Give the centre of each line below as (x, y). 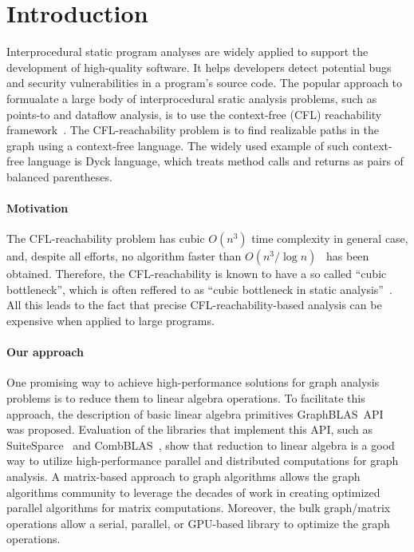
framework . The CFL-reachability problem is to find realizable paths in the (193, 130)
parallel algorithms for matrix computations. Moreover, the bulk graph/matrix (199, 508)
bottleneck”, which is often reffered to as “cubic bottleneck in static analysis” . (199, 289)
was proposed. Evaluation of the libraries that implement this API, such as (190, 429)
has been (348, 256)
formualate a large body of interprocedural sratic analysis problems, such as (192, 98)
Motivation (37, 208)
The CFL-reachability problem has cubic (106, 238)
